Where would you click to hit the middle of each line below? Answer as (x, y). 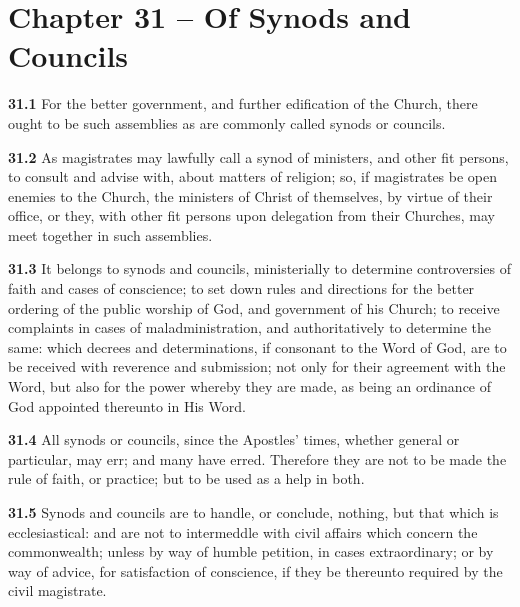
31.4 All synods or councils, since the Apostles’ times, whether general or (234, 439)
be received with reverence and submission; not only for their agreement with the (257, 366)
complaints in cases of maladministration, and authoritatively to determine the (250, 327)
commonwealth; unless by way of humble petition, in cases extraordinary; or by (251, 551)
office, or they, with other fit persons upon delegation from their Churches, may (251, 215)
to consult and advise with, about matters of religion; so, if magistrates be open (253, 176)
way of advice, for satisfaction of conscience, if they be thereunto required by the (255, 570)
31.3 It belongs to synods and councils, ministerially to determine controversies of (259, 268)
